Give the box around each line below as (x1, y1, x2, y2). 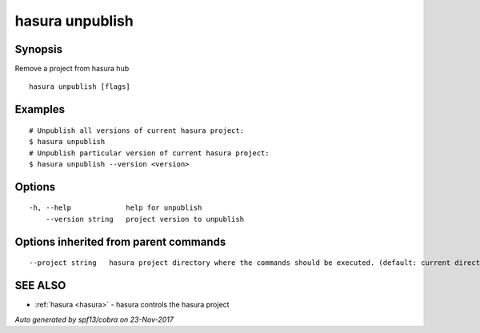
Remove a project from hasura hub (14, 64, 130, 74)
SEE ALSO (14, 279, 66, 292)
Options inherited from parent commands (14, 235, 226, 248)
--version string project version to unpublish (45, 215, 244, 223)
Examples (14, 102, 66, 116)
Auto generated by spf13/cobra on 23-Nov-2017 (14, 315, 174, 324)
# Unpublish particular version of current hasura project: (29, 148, 270, 158)
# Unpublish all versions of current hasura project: (29, 126, 244, 135)
